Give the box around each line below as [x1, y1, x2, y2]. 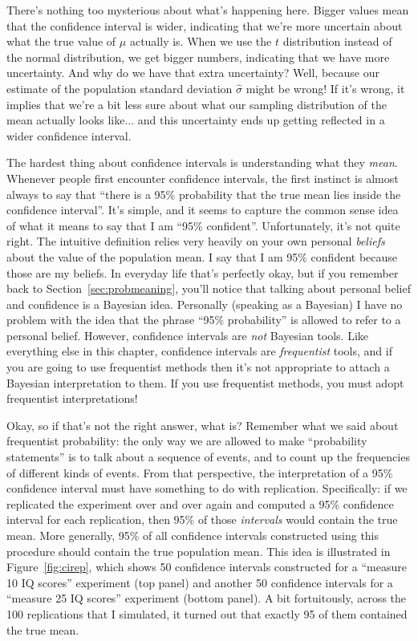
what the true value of [6, 33, 116, 50]
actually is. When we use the [129, 33, 272, 50]
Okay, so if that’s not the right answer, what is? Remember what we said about [6, 416, 399, 433]
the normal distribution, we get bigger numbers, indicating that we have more [6, 48, 390, 65]
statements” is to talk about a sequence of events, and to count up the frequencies [6, 448, 410, 465]
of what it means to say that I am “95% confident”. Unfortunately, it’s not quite [6, 217, 400, 233]
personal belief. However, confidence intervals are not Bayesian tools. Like [6, 327, 368, 343]
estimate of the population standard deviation [6, 79, 233, 96]
